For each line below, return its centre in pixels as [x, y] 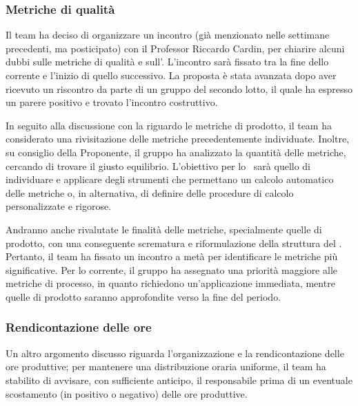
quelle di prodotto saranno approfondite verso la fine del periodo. [143, 296]
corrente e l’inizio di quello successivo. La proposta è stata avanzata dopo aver [171, 75]
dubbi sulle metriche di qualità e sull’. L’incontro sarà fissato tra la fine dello [167, 62]
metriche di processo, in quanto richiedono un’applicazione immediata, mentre [170, 283]
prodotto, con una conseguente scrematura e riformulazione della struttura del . [174, 243]
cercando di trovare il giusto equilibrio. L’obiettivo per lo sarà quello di [158, 165]
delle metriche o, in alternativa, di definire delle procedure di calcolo [150, 192]
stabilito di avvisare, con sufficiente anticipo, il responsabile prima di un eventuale [179, 380]
